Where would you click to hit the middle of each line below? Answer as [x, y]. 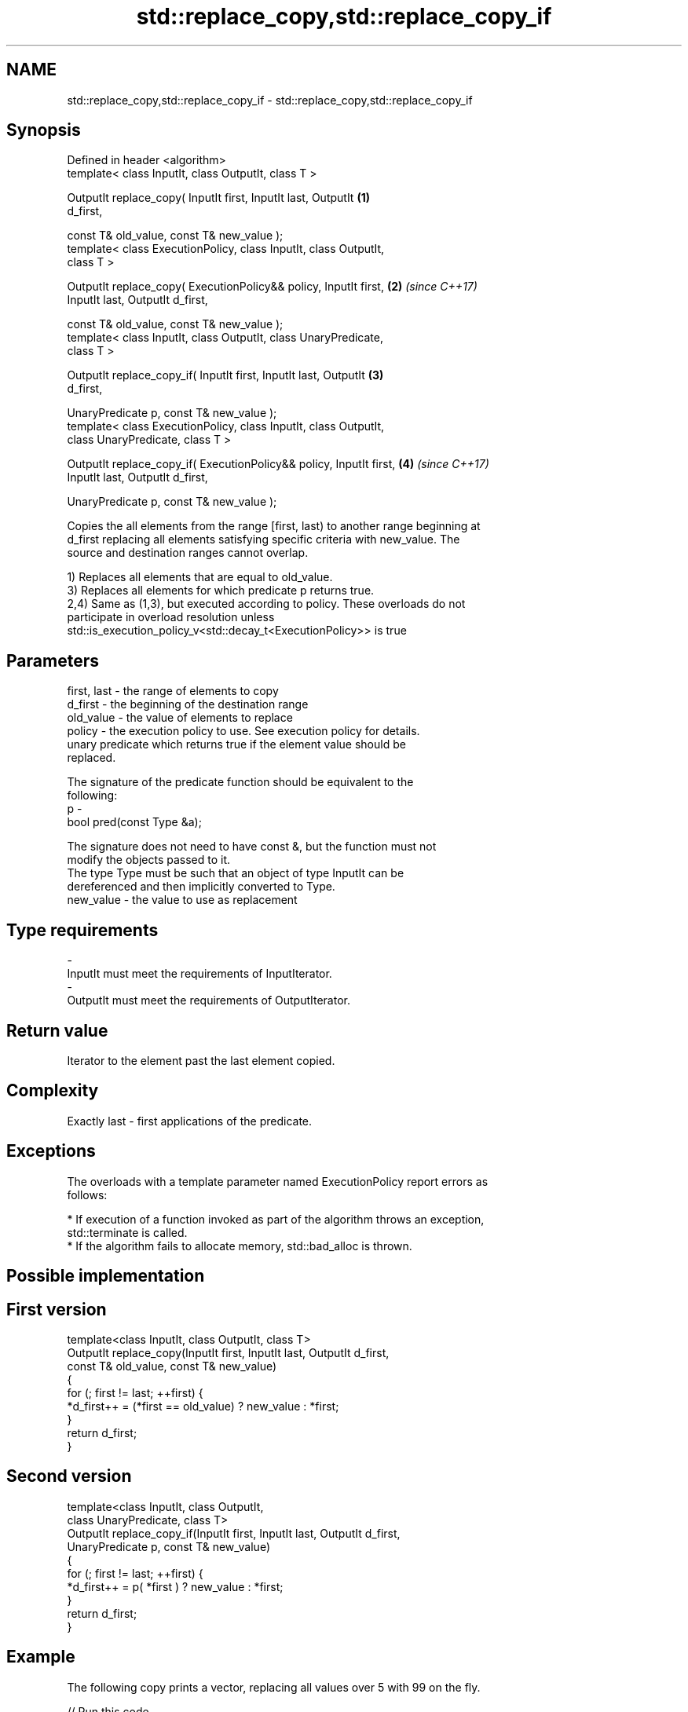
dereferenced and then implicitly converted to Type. [201, 887]
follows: [87, 1194]
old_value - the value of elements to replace [180, 718]
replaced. [91, 758]
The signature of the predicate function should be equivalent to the [240, 782]
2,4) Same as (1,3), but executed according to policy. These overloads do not [266, 604]
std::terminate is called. [127, 1232]
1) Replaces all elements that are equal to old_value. [200, 577]
